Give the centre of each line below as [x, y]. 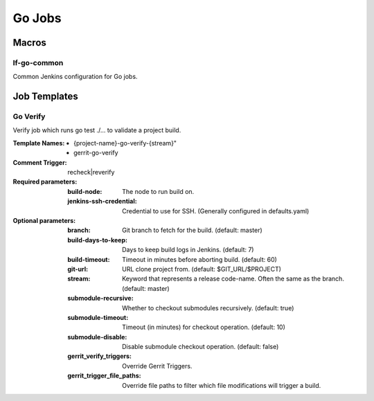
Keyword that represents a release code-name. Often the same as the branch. [233, 279]
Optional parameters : [44, 220]
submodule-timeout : [98, 317]
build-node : [85, 191]
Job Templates [46, 97]
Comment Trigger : [40, 162]
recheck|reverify [91, 172]
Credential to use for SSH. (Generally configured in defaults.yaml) [216, 211]
